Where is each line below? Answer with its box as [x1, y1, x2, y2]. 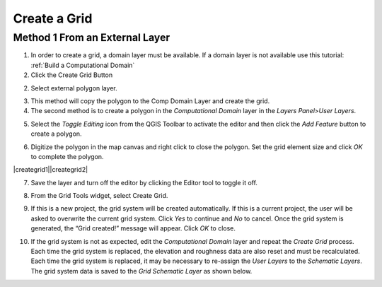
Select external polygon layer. [30, 83, 117, 92]
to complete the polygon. [30, 152, 104, 160]
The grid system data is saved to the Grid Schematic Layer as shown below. [30, 266, 253, 275]
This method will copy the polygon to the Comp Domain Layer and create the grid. [30, 96, 270, 105]
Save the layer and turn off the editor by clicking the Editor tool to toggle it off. [30, 178, 258, 187]
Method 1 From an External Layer [13, 31, 170, 44]
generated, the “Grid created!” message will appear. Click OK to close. [30, 224, 236, 233]
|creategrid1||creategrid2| [13, 165, 88, 174]
